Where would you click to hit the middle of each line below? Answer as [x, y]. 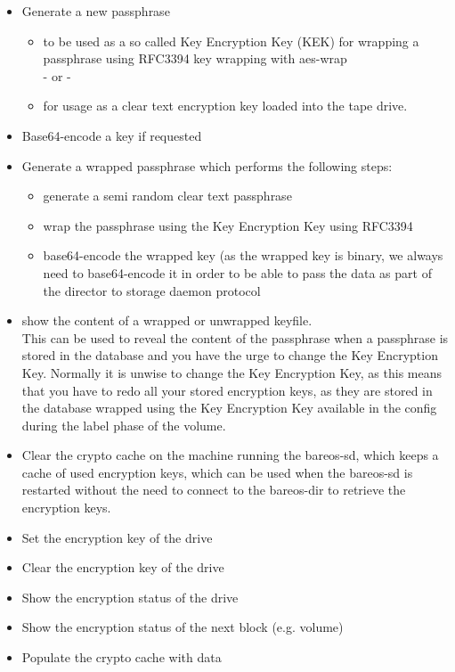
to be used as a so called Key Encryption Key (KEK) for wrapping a [231, 41]
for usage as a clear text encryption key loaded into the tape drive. [225, 106]
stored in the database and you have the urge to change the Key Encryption [230, 355]
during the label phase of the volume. [124, 425]
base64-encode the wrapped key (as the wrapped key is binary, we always [243, 255]
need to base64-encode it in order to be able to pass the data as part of [237, 272]
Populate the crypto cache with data [122, 657]
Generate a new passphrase [96, 11]
